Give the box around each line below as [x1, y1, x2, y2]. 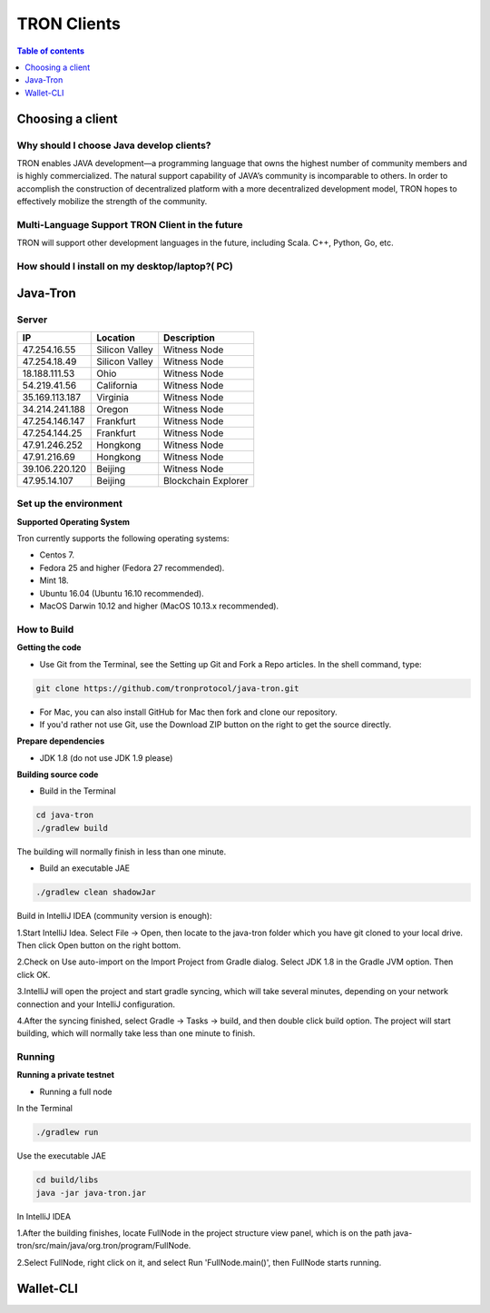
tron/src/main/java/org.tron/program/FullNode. [16, 1240, 191, 1251]
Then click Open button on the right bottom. [16, 940, 181, 951]
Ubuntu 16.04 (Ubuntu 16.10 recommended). [39, 587, 204, 598]
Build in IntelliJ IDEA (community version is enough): [16, 911, 212, 922]
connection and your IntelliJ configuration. [16, 999, 176, 1010]
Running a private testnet [16, 1070, 115, 1081]
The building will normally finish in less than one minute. [16, 845, 227, 857]
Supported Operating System [16, 516, 131, 527]
